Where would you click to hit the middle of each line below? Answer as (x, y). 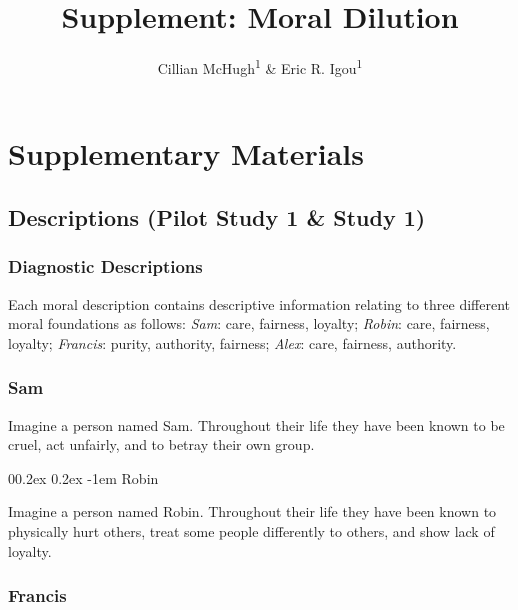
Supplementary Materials (186, 153)
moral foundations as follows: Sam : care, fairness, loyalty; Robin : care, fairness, (249, 323)
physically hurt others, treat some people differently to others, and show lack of (251, 530)
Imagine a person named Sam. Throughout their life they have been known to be (256, 424)
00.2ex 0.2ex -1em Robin (83, 477)
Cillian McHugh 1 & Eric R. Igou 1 (260, 66)
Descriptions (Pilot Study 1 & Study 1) (217, 216)
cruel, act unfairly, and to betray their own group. (161, 444)
